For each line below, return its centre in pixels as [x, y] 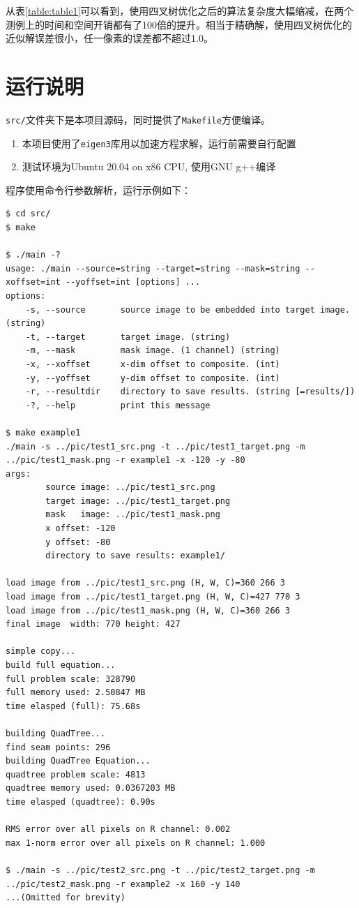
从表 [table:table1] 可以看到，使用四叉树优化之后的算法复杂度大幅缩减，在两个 [180, 10]
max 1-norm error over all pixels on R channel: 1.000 [136, 843]
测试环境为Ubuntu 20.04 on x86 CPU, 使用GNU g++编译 [149, 166]
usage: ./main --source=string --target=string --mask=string [153, 268]
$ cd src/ [28, 214]
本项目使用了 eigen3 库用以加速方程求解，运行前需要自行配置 [159, 143]
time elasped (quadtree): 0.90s [81, 802]
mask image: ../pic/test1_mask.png [133, 515]
